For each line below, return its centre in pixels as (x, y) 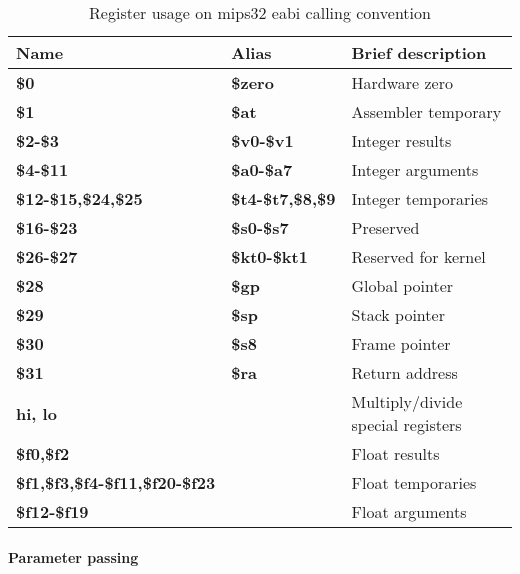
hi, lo (36, 413)
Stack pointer (398, 314)
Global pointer (402, 285)
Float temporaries (414, 482)
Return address (404, 372)
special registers (406, 424)
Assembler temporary (426, 111)
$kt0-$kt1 (269, 256)
